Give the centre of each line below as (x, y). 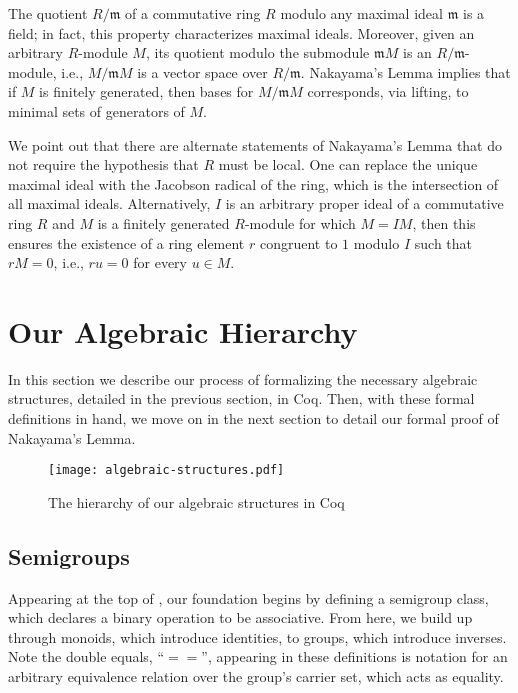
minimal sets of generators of (96, 110)
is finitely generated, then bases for (146, 91)
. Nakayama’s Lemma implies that (405, 71)
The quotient (48, 13)
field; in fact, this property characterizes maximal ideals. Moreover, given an (241, 32)
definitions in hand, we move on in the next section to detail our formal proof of (253, 418)
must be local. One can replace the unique (348, 164)
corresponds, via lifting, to (388, 91)
